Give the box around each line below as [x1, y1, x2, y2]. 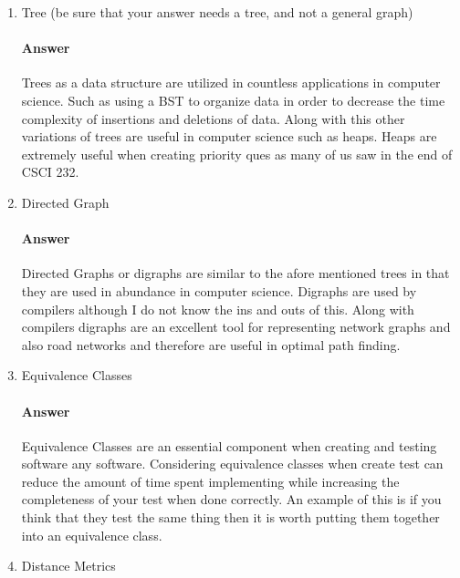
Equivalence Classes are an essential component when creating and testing [21, 436, 437, 455]
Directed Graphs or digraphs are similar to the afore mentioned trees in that [21, 263, 450, 283]
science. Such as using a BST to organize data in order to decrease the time [21, 90, 445, 109]
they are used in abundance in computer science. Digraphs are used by [21, 281, 417, 300]
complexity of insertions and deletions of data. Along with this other [21, 108, 405, 128]
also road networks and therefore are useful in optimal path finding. [21, 335, 401, 354]
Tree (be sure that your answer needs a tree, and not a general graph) [21, 3, 413, 21]
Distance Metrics [21, 556, 116, 575]
